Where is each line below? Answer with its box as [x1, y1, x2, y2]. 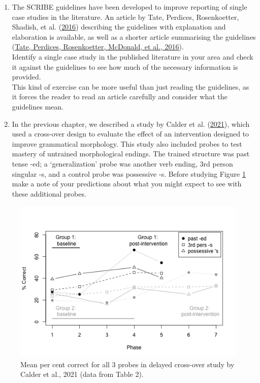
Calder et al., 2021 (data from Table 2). [20, 369, 144, 379]
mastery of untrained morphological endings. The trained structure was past [12, 148, 250, 159]
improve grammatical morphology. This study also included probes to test [12, 138, 242, 149]
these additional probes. [12, 188, 86, 199]
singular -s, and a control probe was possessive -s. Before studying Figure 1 [12, 168, 246, 179]
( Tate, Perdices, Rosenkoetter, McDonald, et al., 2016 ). [12, 41, 184, 52]
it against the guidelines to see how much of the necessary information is [12, 61, 238, 72]
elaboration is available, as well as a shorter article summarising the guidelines [12, 31, 256, 42]
